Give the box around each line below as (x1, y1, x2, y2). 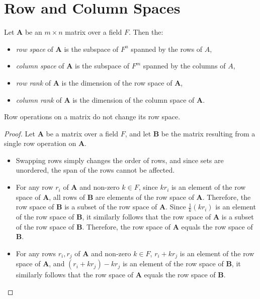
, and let (125, 128, 151, 138)
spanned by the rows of (131, 43, 203, 54)
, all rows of (49, 191, 85, 202)
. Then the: (128, 27, 163, 37)
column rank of (16, 94, 62, 105)
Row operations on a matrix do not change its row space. (4, 111, 181, 122)
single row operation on (4, 138, 76, 148)
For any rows (16, 248, 56, 258)
